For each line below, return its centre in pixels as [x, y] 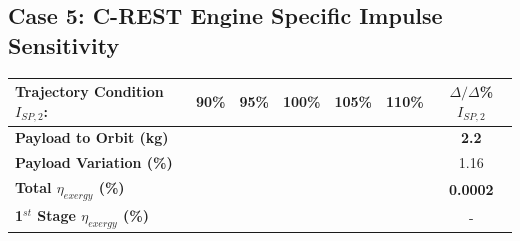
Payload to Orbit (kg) [92, 137]
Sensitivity [64, 44]
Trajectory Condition [89, 91]
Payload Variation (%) [94, 162]
